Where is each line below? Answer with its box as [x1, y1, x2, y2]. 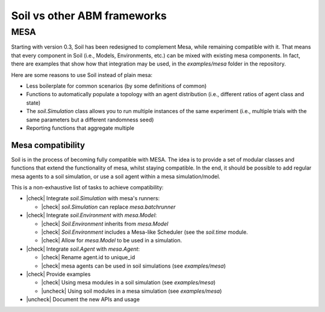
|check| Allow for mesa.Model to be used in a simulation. [41, 237, 182, 244]
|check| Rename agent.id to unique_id [41, 254, 135, 261]
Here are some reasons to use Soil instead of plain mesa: [11, 71, 153, 78]
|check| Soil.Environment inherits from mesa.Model [41, 220, 169, 227]
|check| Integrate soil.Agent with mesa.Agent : [26, 245, 140, 252]
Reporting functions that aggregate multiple [26, 124, 135, 132]
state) [26, 99, 41, 106]
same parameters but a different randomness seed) [26, 116, 154, 123]
